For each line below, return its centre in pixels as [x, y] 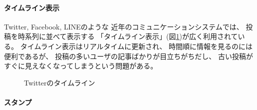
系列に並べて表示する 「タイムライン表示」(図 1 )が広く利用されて [131, 36]
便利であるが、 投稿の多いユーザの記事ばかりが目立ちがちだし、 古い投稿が [128, 56]
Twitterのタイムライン [60, 82]
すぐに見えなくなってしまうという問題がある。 [81, 66]
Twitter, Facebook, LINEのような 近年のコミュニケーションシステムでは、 [124, 26]
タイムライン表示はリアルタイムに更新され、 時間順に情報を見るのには [136, 46]
